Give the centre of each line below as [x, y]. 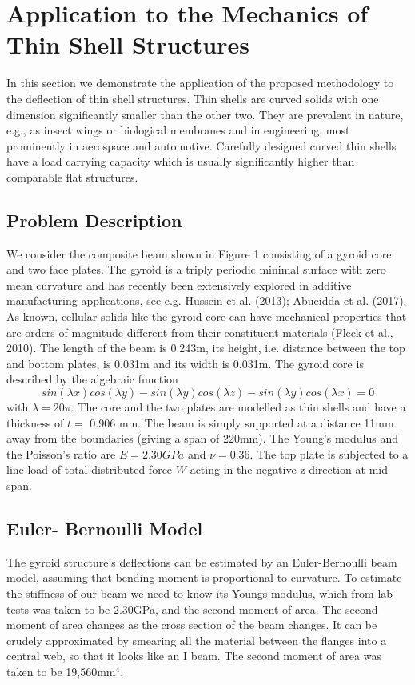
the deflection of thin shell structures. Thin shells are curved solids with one [193, 98]
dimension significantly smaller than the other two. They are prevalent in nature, [205, 114]
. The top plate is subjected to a [329, 453]
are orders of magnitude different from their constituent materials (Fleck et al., [200, 332]
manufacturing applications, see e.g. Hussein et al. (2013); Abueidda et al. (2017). [207, 300]
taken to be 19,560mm [61, 671]
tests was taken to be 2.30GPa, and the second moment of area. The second [192, 609]
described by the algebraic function [92, 379]
